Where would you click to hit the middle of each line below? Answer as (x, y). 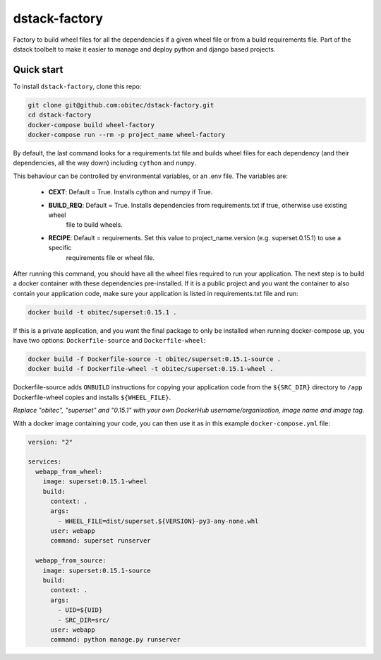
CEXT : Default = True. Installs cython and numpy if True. (131, 192)
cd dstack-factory (60, 115)
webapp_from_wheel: (69, 471)
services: (45, 462)
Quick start (38, 70)
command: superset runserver (101, 541)
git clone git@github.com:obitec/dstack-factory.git (121, 105)
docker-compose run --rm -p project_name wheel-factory (127, 135)
